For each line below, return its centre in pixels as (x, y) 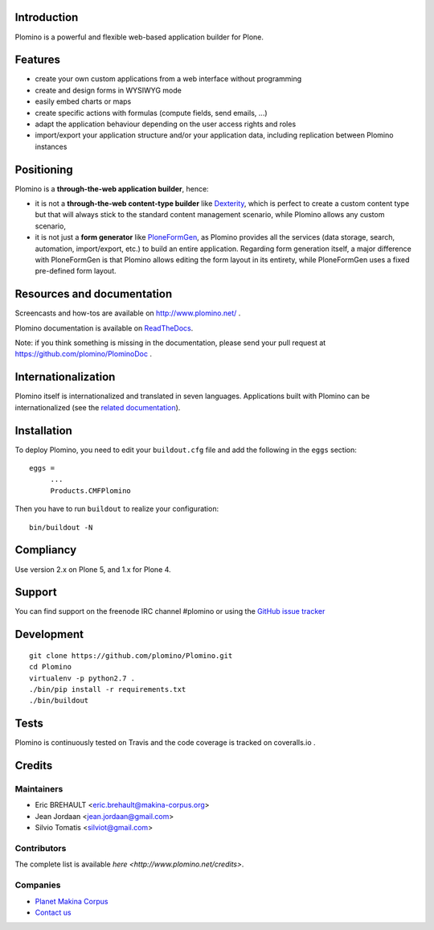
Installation (43, 430)
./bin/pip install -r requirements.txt (108, 689)
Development (49, 634)
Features (37, 60)
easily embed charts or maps (83, 101)
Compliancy (46, 550)
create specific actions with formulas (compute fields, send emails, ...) (151, 113)
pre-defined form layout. (76, 271)
